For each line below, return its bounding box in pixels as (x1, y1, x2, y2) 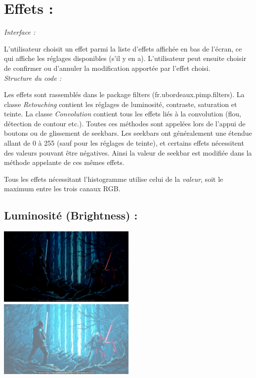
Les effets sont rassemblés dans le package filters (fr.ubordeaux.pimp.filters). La (4, 89, 245, 100)
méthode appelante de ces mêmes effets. (4, 157, 125, 167)
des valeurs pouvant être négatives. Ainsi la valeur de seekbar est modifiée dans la (4, 147, 252, 158)
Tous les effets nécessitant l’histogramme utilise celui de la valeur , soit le (4, 173, 223, 184)
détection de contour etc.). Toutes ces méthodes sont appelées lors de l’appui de (4, 118, 246, 128)
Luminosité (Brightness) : (4, 208, 138, 223)
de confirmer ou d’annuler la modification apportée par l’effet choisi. (4, 62, 211, 73)
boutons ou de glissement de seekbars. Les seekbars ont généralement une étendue (4, 128, 252, 138)
